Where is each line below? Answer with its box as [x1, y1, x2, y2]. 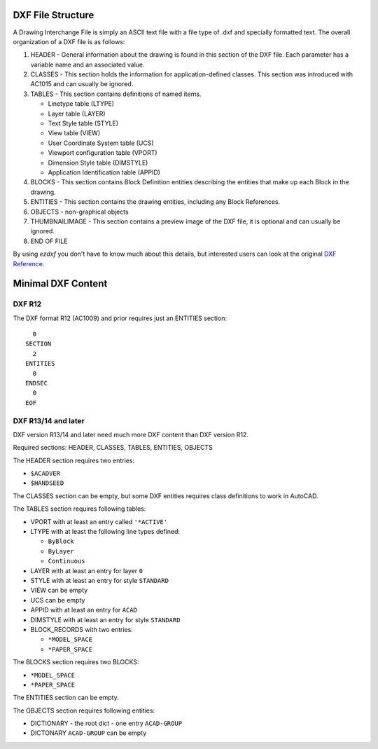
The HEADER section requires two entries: [13, 456, 135, 465]
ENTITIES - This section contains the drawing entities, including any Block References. [30, 198, 281, 206]
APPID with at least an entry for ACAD [30, 606, 138, 614]
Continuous [48, 557, 85, 565]
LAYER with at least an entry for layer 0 [30, 566, 143, 575]
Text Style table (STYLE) [48, 119, 119, 128]
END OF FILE [30, 237, 68, 245]
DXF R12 [13, 299, 42, 309]
